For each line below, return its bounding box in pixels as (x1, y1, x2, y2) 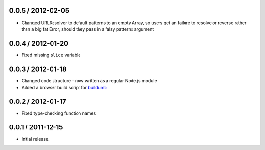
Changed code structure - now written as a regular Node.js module (21, 77, 157, 83)
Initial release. (21, 136, 50, 142)
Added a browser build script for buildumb (21, 85, 107, 91)
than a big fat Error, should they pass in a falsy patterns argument (21, 26, 154, 32)
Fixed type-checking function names (21, 110, 96, 116)
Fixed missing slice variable (21, 52, 81, 58)
